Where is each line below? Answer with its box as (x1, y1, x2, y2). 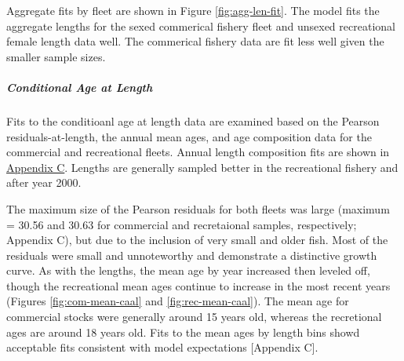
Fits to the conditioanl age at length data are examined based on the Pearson (6, 112, 380, 129)
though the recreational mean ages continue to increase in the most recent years (6, 277, 391, 294)
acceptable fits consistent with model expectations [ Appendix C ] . (6, 339, 318, 356)
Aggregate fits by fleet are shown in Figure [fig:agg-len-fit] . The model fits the (6, 2, 380, 18)
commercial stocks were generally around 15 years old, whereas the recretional (6, 308, 382, 325)
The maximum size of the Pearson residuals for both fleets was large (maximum (6, 200, 390, 217)
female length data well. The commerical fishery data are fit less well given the (6, 33, 384, 49)
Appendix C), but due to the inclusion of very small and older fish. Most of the (6, 232, 388, 248)
